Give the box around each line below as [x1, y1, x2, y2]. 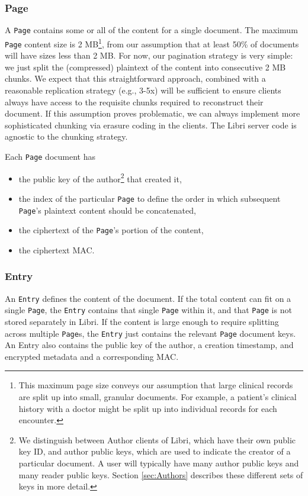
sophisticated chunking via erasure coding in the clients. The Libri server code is [5, 118, 297, 131]
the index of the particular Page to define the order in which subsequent [18, 192, 281, 204]
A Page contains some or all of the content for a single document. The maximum [5, 24, 298, 36]
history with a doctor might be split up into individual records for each [18, 402, 277, 414]
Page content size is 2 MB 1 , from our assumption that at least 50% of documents [5, 36, 299, 50]
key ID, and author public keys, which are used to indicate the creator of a [18, 445, 291, 458]
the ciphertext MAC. [18, 243, 95, 256]
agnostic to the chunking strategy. [5, 130, 128, 143]
